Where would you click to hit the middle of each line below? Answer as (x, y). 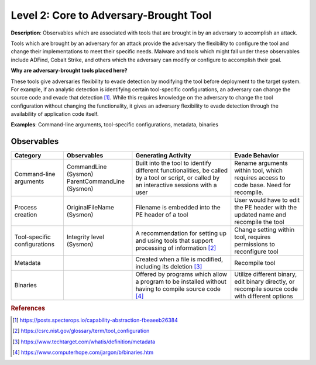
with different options (264, 297)
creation (26, 215)
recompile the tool (259, 222)
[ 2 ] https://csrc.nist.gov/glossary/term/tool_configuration (81, 331)
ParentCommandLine (96, 181)
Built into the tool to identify (174, 163)
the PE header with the (266, 208)
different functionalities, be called (182, 171)
